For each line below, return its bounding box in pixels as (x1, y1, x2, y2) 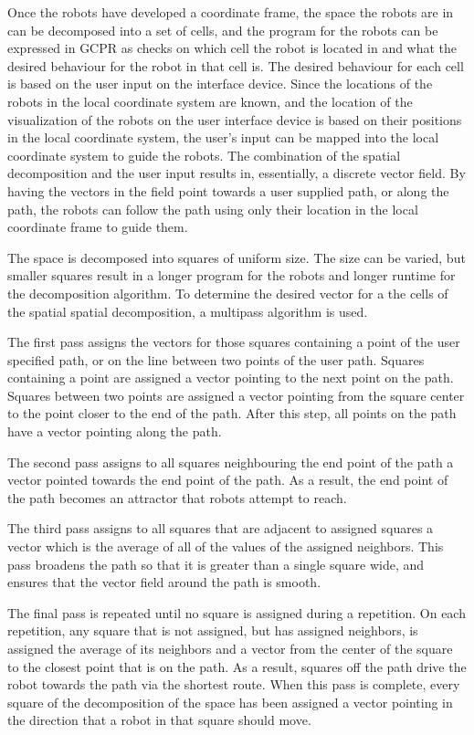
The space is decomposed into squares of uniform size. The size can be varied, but (7, 247, 466, 267)
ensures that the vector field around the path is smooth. (7, 572, 321, 592)
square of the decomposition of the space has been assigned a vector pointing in (7, 692, 453, 711)
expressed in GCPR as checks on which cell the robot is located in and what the (7, 38, 458, 58)
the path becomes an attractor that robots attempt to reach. (7, 488, 347, 507)
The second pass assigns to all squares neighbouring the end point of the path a (7, 452, 454, 471)
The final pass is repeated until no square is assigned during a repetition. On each (7, 603, 466, 622)
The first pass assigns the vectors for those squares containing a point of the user (7, 332, 460, 352)
